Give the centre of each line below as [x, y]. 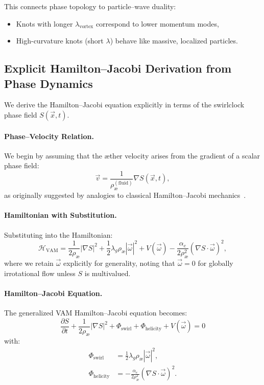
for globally [215, 263]
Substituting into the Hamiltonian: [58, 234]
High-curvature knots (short [60, 41]
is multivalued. [107, 273]
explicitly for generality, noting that [119, 263]
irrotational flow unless [40, 273]
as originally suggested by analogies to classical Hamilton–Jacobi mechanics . [125, 195]
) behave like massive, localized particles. [174, 41]
